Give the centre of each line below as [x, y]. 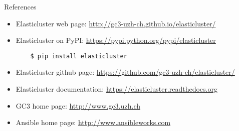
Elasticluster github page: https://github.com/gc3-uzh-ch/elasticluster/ [125, 72]
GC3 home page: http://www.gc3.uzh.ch [78, 105]
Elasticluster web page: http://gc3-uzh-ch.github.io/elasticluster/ [116, 23]
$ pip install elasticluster [79, 56]
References [20, 6]
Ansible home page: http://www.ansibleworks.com [93, 122]
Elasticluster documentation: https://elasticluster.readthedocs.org [116, 89]
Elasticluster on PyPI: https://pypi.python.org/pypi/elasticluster [116, 40]
